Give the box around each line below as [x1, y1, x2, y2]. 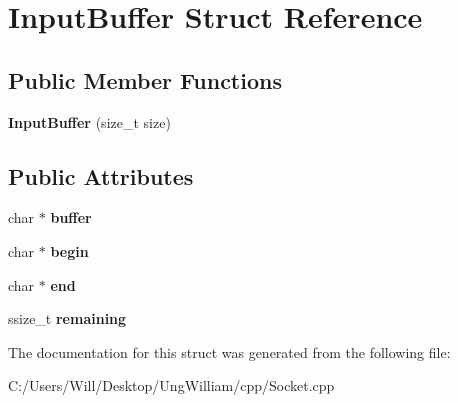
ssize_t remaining [8, 308, 127, 329]
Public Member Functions [8, 64, 282, 95]
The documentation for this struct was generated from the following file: [8, 341, 451, 362]
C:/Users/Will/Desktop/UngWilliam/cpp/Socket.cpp [8, 375, 335, 396]
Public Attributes [8, 160, 194, 191]
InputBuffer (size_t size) [8, 111, 171, 132]
